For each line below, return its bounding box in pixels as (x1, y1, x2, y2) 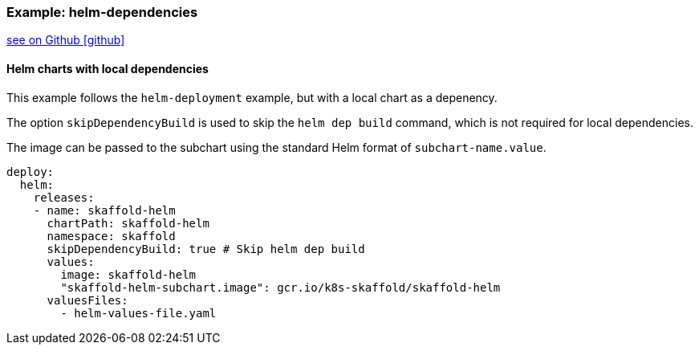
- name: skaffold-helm (33, 203, 176, 217)
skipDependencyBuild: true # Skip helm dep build (47, 242, 365, 255)
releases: (33, 190, 95, 204)
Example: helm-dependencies (6, 4, 198, 20)
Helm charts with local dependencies (6, 61, 209, 76)
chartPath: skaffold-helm (47, 216, 209, 230)
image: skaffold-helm (60, 267, 197, 281)
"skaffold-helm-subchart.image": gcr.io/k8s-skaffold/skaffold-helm (60, 280, 501, 294)
